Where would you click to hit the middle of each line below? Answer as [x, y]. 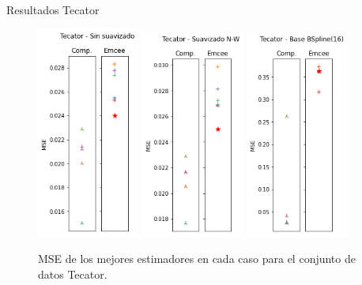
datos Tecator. [73, 274]
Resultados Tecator [53, 9]
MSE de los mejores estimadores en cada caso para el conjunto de [197, 259]
